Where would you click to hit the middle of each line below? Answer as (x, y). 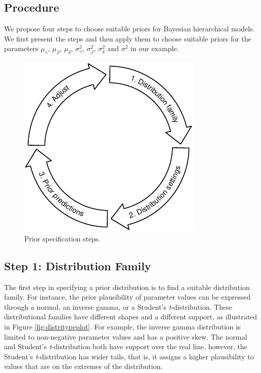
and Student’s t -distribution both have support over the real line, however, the (126, 346)
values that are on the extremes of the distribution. (83, 366)
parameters (21, 48)
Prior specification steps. (62, 238)
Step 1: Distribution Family (78, 265)
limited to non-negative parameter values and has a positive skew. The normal (126, 336)
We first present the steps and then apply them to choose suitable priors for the (128, 38)
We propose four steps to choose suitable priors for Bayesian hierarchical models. (129, 29)
